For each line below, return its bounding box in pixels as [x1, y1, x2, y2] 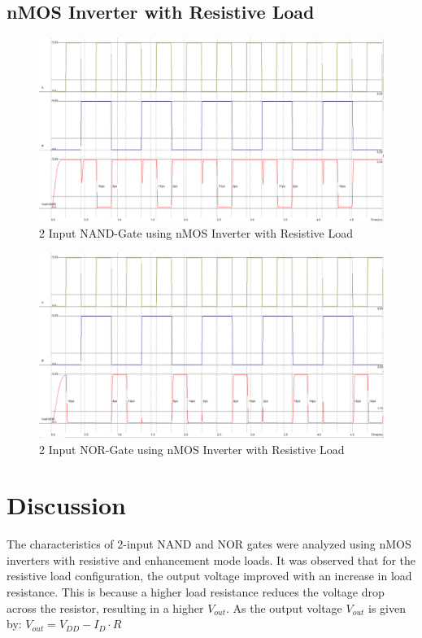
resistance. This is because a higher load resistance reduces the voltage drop [7, 583, 385, 601]
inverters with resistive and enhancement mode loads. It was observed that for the [7, 551, 416, 568]
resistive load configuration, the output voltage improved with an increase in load [7, 567, 412, 584]
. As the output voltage [226, 599, 342, 616]
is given [368, 599, 406, 616]
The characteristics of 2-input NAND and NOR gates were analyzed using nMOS [7, 535, 411, 553]
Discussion [7, 488, 126, 522]
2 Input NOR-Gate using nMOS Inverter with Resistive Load [39, 440, 345, 457]
